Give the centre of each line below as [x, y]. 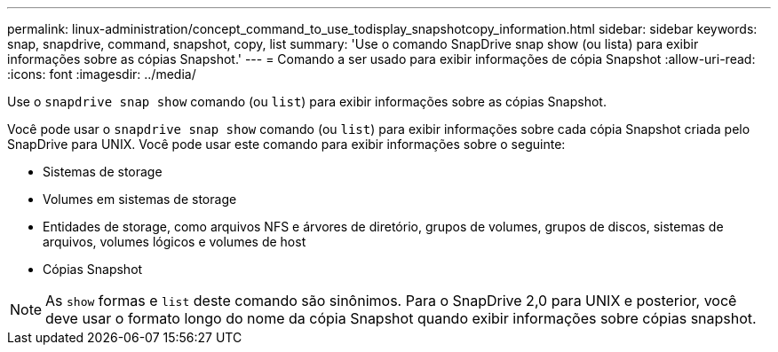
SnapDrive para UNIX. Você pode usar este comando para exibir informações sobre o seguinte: [286, 144]
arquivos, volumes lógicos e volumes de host [175, 242]
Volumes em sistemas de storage [140, 199]
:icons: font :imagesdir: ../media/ [102, 74]
